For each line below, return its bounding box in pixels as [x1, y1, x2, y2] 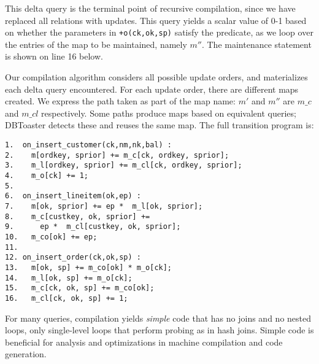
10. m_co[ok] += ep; [5, 232, 98, 241]
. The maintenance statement [201, 37, 312, 50]
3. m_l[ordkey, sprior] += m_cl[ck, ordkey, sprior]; [5, 161, 242, 170]
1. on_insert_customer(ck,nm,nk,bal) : [5, 141, 172, 149]
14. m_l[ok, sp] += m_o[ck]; [5, 273, 133, 282]
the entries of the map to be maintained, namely [5, 37, 187, 50]
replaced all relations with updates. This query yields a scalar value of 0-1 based [5, 14, 307, 26]
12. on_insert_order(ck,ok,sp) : [5, 253, 141, 262]
